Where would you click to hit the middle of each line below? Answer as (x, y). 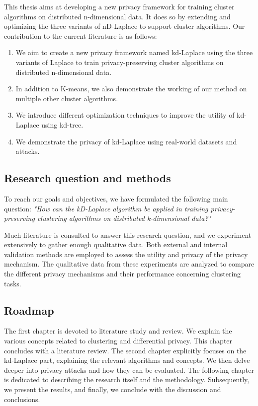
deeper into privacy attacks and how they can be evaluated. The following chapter (129, 370)
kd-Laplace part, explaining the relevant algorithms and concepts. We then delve (127, 360)
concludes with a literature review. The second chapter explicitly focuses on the (125, 350)
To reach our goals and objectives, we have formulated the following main (116, 198)
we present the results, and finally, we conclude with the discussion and (113, 389)
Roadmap (29, 310)
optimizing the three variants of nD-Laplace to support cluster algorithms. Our (125, 26)
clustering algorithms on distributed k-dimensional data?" (124, 218)
